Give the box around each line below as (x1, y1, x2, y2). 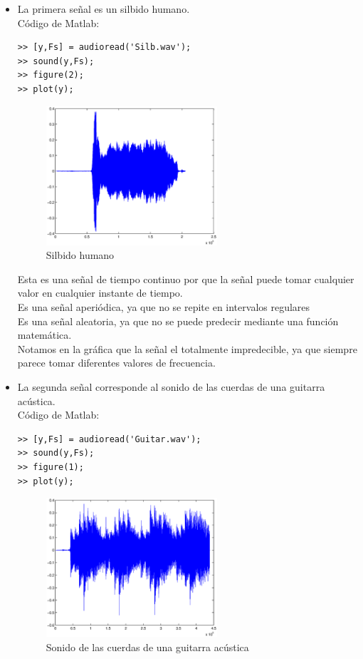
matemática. (17, 327, 72, 342)
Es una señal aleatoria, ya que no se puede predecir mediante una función (17, 313, 339, 328)
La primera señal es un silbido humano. (17, 1, 190, 16)
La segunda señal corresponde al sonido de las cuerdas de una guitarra (17, 379, 325, 394)
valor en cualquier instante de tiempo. (17, 285, 183, 300)
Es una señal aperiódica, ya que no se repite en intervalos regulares (17, 300, 310, 315)
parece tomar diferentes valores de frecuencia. (17, 355, 216, 370)
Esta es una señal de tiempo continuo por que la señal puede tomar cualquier (17, 271, 354, 286)
